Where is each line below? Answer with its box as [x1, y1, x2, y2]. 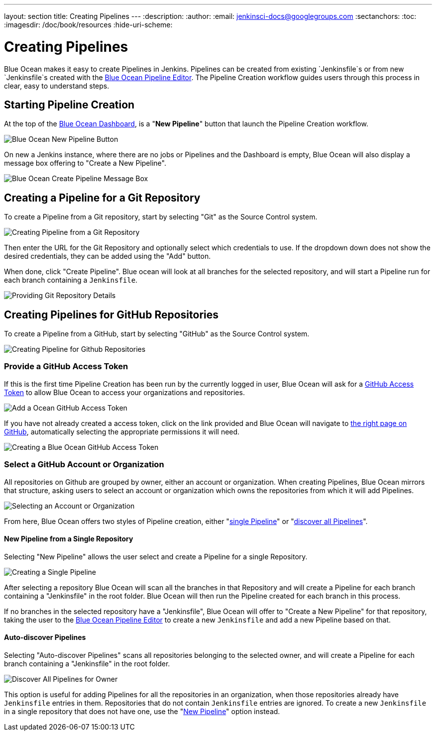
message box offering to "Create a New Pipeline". [4, 159, 166, 168]
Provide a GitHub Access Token [4, 361, 128, 372]
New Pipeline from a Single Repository [4, 534, 133, 543]
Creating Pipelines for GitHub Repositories [4, 308, 218, 321]
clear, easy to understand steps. [4, 81, 109, 90]
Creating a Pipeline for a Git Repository [4, 191, 201, 204]
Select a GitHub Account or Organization [4, 459, 164, 470]
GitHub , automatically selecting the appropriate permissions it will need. [4, 427, 240, 436]
